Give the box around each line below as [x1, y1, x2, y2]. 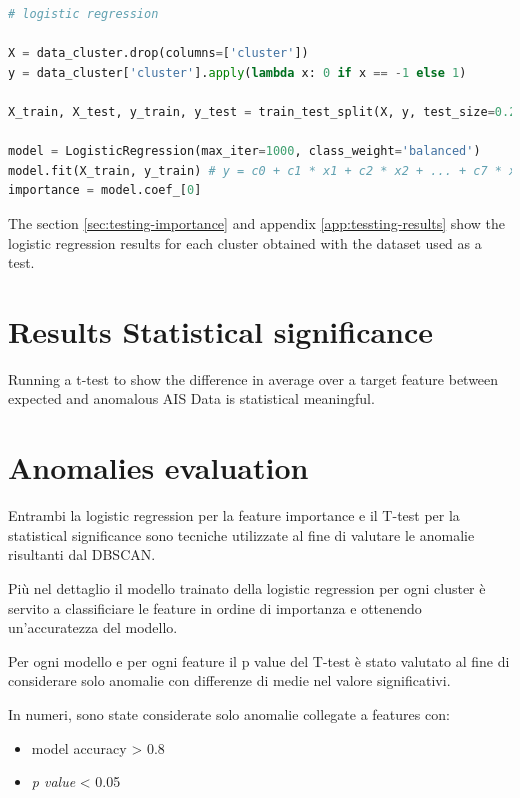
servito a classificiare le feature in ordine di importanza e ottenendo [8, 597, 422, 618]
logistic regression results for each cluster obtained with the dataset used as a [8, 232, 482, 253]
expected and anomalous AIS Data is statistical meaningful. [8, 388, 375, 409]
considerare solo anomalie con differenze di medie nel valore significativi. [8, 670, 451, 691]
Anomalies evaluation [8, 447, 309, 488]
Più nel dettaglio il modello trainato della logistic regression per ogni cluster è [8, 577, 486, 598]
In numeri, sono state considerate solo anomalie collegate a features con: [8, 703, 450, 724]
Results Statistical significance [8, 310, 434, 351]
